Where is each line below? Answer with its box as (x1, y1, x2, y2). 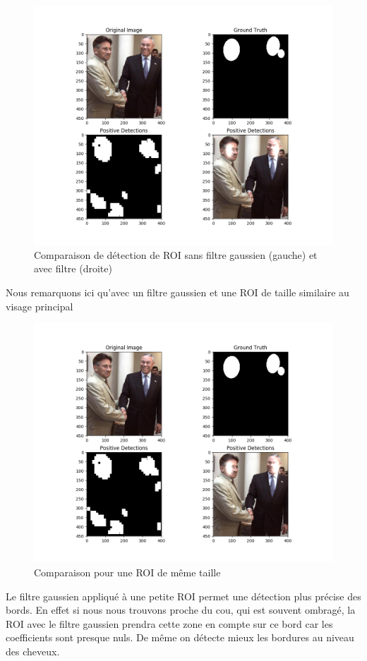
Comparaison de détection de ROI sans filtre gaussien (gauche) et (34, 247, 318, 262)
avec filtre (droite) (34, 261, 112, 276)
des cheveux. (6, 643, 60, 658)
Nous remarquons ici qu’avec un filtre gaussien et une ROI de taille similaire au (6, 284, 349, 299)
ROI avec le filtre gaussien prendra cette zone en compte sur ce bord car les (6, 616, 333, 631)
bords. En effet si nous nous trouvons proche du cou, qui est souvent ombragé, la (6, 602, 356, 617)
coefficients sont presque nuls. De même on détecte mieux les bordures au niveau (6, 630, 354, 645)
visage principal (6, 298, 73, 313)
